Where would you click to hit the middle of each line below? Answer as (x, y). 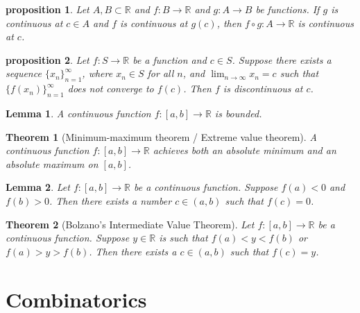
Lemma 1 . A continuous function (78, 113)
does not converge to (111, 88)
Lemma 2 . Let (38, 187)
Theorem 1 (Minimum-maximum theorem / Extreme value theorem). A (161, 136)
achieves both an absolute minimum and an (245, 150)
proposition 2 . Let (48, 59)
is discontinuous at (263, 88)
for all (161, 73)
